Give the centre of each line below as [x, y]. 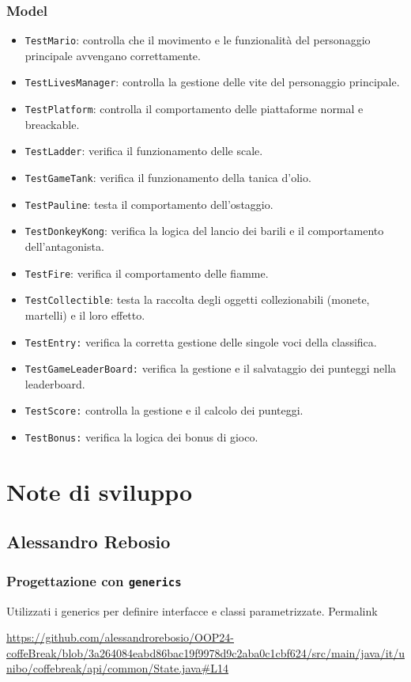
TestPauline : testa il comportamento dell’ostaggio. [149, 204]
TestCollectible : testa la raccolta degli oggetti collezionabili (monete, [197, 299]
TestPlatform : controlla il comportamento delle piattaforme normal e [194, 109]
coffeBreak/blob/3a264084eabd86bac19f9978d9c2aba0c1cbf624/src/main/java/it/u [205, 652]
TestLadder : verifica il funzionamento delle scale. [144, 151]
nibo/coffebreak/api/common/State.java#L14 [118, 668]
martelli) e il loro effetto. [85, 314]
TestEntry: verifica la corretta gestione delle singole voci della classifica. [201, 341]
